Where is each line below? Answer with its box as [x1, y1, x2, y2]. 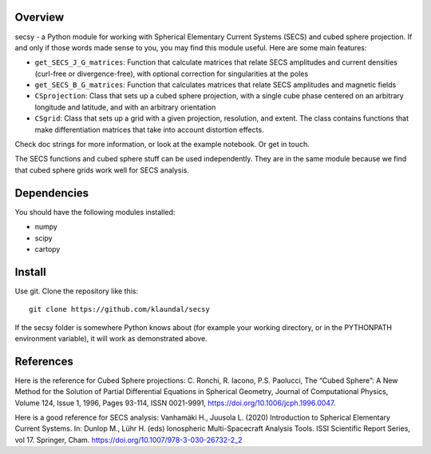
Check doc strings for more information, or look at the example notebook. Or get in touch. [14, 140, 310, 149]
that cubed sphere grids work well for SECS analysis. [14, 165, 189, 175]
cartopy [34, 244, 61, 253]
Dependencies [14, 186, 89, 200]
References [14, 354, 73, 368]
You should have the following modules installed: [14, 207, 176, 217]
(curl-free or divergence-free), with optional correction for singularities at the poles [34, 69, 309, 78]
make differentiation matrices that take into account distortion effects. [34, 125, 264, 134]
